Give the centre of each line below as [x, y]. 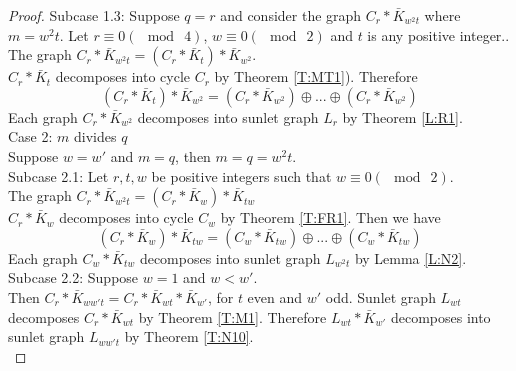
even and [275, 296]
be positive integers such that [241, 175]
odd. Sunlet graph [380, 296]
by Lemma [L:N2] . [410, 257]
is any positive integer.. [438, 34]
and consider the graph [291, 15]
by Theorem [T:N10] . [189, 336]
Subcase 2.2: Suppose [73, 277]
